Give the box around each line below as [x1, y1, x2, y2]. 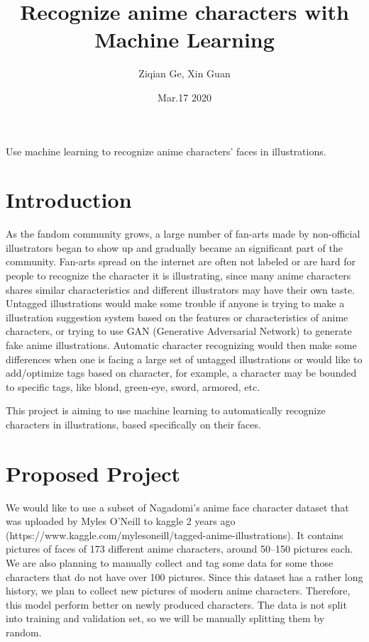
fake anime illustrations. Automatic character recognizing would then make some [6, 337, 357, 352]
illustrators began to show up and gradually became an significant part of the [6, 240, 343, 255]
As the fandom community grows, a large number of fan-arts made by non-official [6, 226, 360, 241]
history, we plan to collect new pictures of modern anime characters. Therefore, [6, 583, 351, 598]
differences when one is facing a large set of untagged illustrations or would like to [6, 351, 363, 366]
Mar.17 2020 [158, 89, 211, 104]
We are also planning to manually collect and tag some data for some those [6, 555, 334, 570]
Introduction [6, 185, 132, 214]
